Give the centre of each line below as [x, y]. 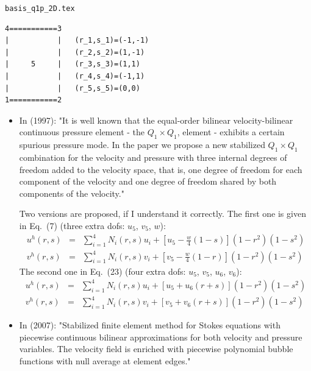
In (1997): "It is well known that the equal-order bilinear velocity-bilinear [156, 120]
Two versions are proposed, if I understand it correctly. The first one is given [163, 214]
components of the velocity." [72, 193]
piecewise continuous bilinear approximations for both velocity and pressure [161, 337]
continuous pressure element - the [82, 132]
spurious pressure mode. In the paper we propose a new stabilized [142, 145]
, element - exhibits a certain [231, 132]
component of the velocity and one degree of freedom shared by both [148, 181]
